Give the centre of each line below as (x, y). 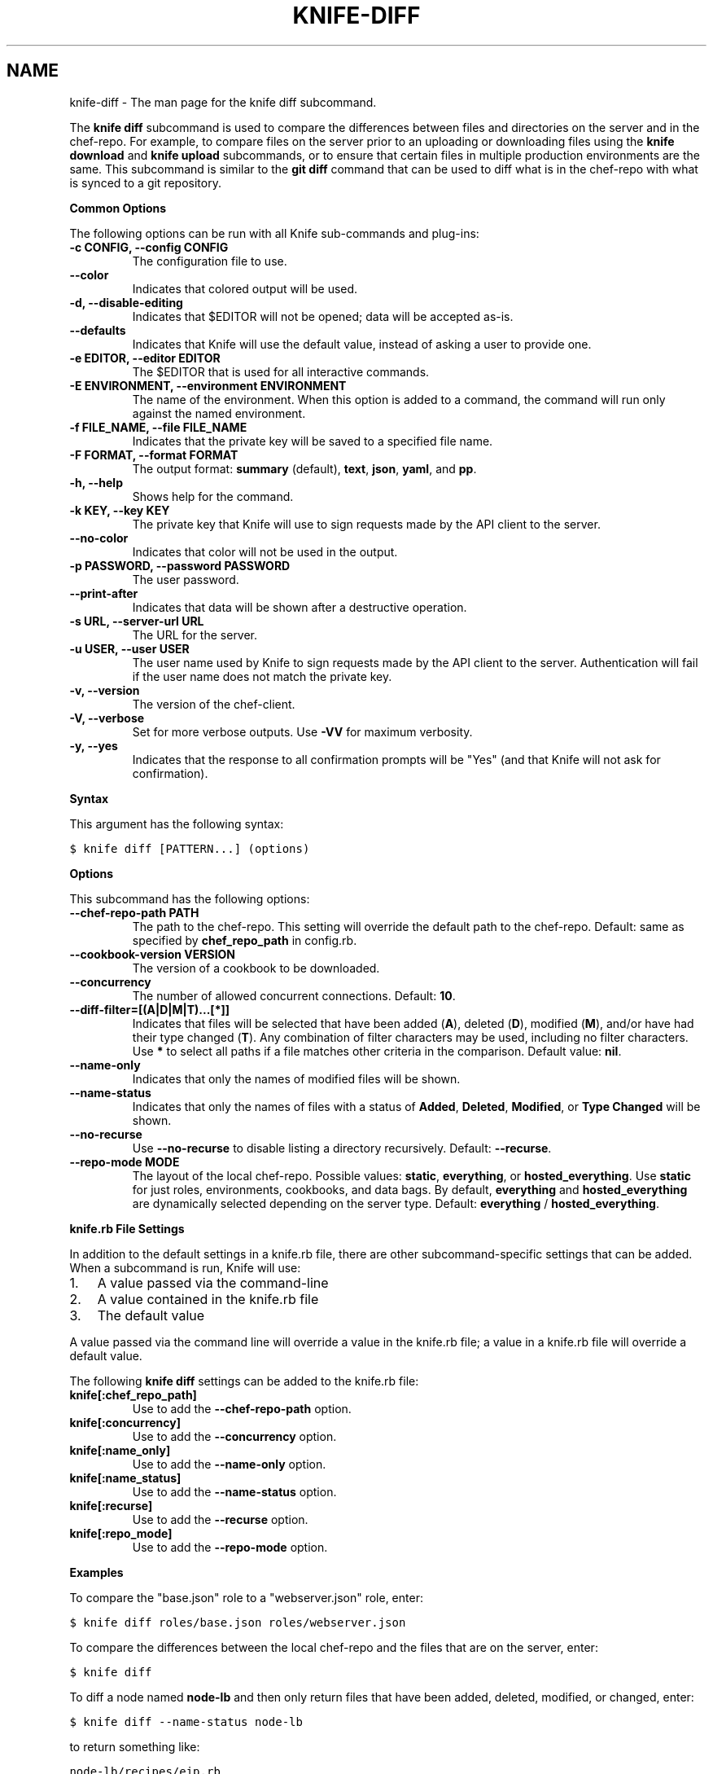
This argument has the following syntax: (177, 823)
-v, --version (105, 690)
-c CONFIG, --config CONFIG (149, 247)
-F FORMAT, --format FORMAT (154, 454)
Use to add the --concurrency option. (234, 1436)
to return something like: (135, 1746)
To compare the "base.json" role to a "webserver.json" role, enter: (246, 1597)
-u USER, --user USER (129, 648)
